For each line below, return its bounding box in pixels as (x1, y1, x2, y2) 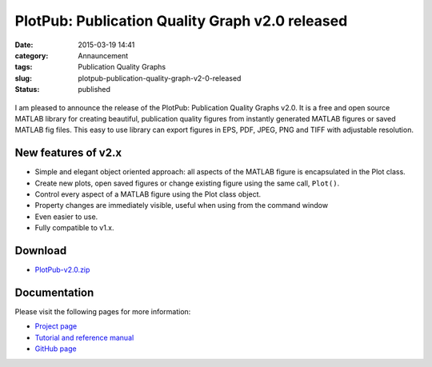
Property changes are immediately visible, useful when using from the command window (34, 201, 328, 210)
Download (14, 244, 67, 257)
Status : (14, 85, 40, 94)
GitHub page (34, 344, 77, 353)
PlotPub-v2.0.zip (34, 265, 90, 275)
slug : (14, 73, 32, 83)
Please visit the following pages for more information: (14, 306, 191, 316)
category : (14, 50, 49, 60)
